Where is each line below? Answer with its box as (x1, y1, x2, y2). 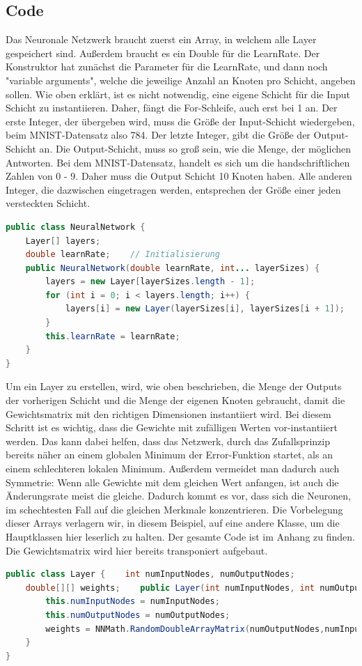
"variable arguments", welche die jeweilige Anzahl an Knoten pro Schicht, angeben (6, 72, 356, 87)
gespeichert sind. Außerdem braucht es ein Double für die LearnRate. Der (6, 45, 320, 60)
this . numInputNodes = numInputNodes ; (45, 596, 220, 607)
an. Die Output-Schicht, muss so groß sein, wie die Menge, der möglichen (39, 141, 351, 155)
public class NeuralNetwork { (6, 222, 145, 232)
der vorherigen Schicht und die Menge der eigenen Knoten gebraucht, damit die (6, 393, 345, 408)
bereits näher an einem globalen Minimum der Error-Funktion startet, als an (6, 447, 333, 462)
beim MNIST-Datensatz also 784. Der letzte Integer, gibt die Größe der (6, 127, 310, 142)
